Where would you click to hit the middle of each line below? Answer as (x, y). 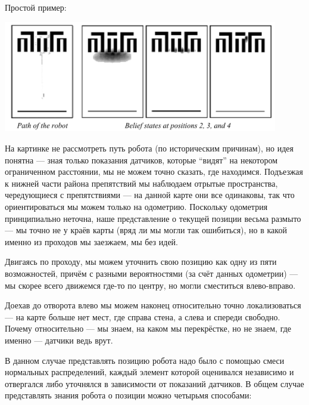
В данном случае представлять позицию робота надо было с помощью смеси (145, 360)
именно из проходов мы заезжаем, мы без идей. (92, 241)
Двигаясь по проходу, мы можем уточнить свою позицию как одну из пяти (141, 262)
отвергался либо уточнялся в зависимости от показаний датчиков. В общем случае (154, 383)
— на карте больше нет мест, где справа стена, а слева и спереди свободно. (143, 316)
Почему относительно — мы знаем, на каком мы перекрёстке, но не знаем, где (148, 328)
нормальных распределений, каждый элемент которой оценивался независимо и (149, 372)
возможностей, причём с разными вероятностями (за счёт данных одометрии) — (152, 273)
